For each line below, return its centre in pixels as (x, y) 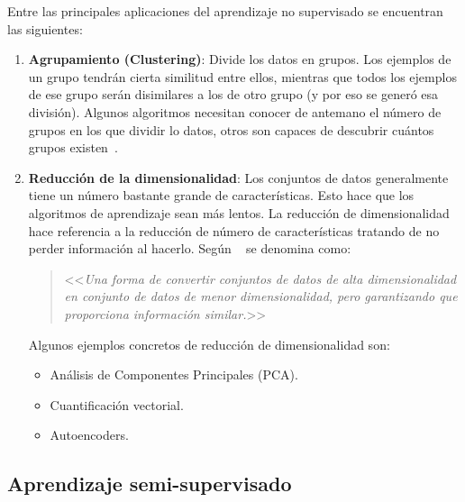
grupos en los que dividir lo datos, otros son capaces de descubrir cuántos (231, 129)
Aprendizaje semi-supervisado (150, 484)
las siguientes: (45, 28)
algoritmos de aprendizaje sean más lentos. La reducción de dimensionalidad (239, 212)
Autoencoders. (89, 435)
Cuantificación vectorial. (117, 404)
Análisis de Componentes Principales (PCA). (174, 374)
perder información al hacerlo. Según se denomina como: (190, 248)
